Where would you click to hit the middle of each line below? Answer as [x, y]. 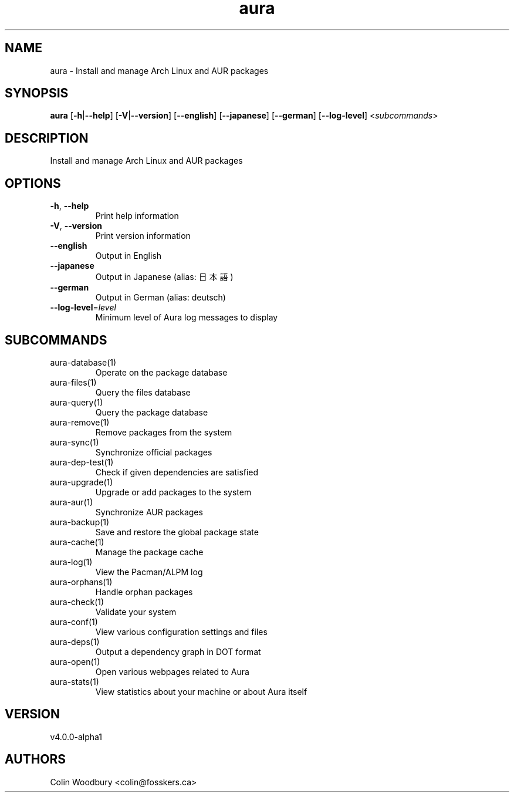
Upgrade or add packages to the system [173, 492]
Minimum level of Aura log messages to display [187, 318]
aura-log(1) [71, 562]
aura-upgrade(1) [82, 482]
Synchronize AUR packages [149, 512]
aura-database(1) [83, 362]
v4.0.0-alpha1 [76, 737]
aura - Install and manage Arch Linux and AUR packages [159, 70]
